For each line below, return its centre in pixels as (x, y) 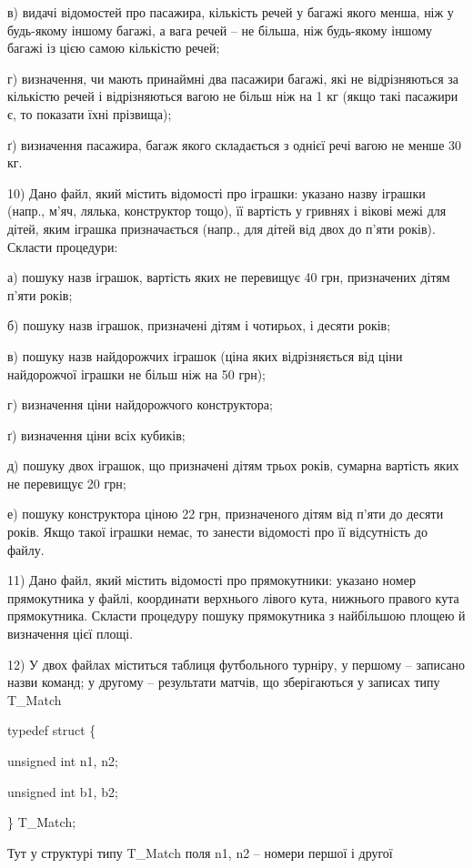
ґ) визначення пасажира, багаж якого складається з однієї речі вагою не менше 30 (235, 144)
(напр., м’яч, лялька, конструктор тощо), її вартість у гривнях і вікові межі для (227, 211)
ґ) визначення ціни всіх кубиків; (96, 434)
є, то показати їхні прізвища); (90, 113)
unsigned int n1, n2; (63, 761)
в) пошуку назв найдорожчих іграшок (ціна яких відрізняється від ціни (205, 355)
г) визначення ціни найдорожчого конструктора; (140, 404)
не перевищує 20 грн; (67, 483)
